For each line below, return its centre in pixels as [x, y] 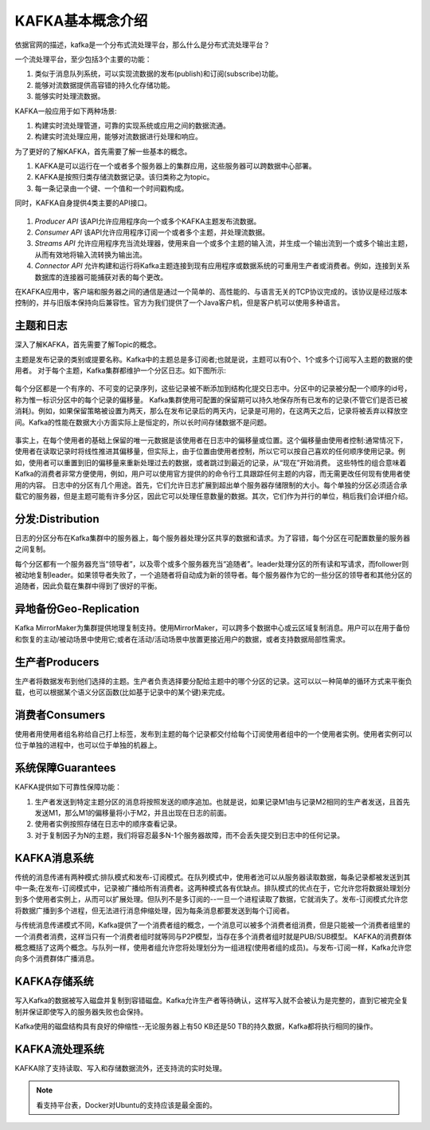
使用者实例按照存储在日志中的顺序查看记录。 [108, 824]
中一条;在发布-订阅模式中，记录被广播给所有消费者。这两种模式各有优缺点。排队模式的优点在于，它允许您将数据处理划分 [213, 888]
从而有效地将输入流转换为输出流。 [90, 255]
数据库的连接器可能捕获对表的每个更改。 [101, 277]
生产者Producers [57, 662]
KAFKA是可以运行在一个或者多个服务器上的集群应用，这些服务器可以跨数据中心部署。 [175, 166]
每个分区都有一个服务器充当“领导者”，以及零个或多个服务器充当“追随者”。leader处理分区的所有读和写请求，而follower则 [212, 563]
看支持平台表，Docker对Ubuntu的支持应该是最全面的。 [126, 1104]
